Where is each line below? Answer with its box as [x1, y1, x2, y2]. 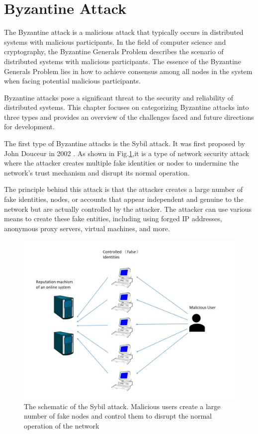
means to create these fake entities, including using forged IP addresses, [4, 213, 222, 224]
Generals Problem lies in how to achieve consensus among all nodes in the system [4, 66, 253, 76]
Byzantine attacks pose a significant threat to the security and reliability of [4, 92, 234, 102]
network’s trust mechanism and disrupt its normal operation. [4, 167, 190, 177]
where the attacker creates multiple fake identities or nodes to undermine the [4, 158, 239, 168]
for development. [4, 121, 55, 132]
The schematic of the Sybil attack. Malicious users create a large [24, 401, 221, 411]
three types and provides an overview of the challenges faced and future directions [4, 111, 254, 122]
